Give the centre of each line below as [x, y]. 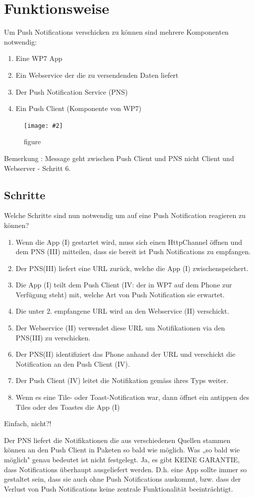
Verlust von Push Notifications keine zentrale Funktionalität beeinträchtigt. [119, 488]
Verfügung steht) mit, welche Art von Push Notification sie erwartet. [120, 294]
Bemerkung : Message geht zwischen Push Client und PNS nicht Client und [119, 158]
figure [32, 141]
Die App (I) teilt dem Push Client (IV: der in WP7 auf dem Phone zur [124, 285]
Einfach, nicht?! [28, 423]
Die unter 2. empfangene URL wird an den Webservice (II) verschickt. [122, 311]
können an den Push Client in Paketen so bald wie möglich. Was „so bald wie [122, 450]
